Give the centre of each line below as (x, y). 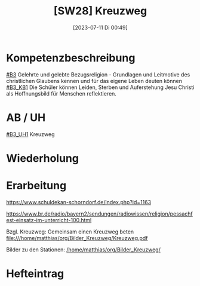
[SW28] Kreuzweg (100, 11)
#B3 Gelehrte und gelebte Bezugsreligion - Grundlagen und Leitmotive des (98, 74)
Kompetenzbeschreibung (71, 58)
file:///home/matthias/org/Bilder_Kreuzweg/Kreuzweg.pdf (77, 238)
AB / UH (26, 117)
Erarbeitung (36, 186)
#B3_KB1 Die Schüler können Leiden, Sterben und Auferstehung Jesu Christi (100, 87)
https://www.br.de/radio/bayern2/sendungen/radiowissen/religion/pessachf (99, 214)
